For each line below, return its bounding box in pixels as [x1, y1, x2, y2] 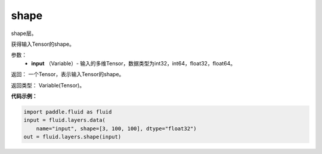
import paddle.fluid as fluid [23, 108, 112, 115]
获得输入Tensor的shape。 [11, 40, 75, 48]
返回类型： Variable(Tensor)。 [11, 81, 85, 89]
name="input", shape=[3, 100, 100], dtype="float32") [36, 125, 197, 132]
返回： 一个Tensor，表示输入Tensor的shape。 [11, 71, 125, 78]
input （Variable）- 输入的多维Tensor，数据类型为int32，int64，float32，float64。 [31, 59, 236, 67]
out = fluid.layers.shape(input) [23, 134, 122, 140]
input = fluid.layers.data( [23, 117, 106, 124]
